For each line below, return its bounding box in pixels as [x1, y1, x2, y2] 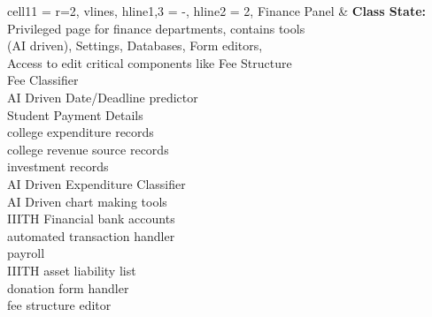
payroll [7, 244, 45, 262]
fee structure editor [7, 296, 112, 314]
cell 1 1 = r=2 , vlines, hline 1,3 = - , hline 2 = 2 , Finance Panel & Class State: [7, 2, 426, 19]
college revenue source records [7, 140, 169, 158]
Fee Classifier [7, 71, 79, 89]
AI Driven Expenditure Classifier [7, 174, 186, 192]
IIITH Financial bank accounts [7, 209, 175, 228]
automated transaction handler [7, 226, 175, 245]
